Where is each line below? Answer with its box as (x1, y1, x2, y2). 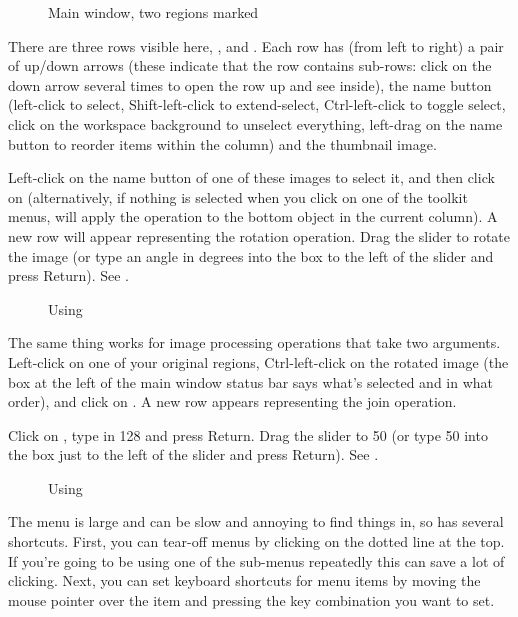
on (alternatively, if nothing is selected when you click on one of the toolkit (8, 186, 468, 207)
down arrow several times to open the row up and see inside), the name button (8, 74, 492, 95)
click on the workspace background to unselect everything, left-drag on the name (8, 113, 503, 134)
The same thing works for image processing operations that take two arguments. (8, 332, 501, 353)
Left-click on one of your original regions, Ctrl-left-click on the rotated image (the (8, 351, 509, 372)
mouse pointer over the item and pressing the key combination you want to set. (8, 589, 495, 610)
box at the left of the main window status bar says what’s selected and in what (8, 371, 494, 392)
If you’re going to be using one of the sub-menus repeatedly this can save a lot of (8, 550, 505, 571)
